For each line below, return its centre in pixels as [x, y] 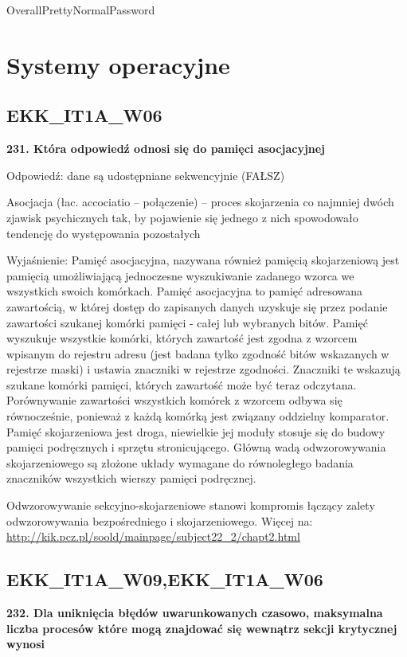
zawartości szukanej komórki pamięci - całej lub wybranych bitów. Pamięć [187, 322]
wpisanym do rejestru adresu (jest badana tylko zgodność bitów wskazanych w [198, 353]
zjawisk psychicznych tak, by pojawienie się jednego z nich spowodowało [182, 217]
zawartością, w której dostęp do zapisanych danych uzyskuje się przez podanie [197, 306]
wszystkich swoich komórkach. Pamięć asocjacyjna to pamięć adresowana [185, 291]
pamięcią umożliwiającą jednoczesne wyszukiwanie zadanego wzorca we [180, 275]
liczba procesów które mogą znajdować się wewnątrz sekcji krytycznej [202, 628]
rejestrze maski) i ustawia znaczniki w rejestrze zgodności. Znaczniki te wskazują [203, 369]
